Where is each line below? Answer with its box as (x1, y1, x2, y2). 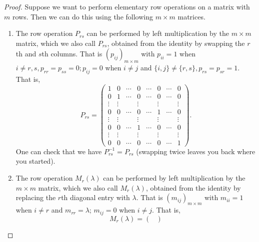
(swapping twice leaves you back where (136, 146, 255, 156)
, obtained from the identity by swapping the (107, 37, 245, 48)
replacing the (15, 192, 56, 203)
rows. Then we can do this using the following (12, 11, 153, 21)
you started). (15, 156, 55, 166)
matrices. (177, 11, 205, 21)
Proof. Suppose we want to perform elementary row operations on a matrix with (4, 1, 250, 11)
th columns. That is (41, 48, 102, 59)
